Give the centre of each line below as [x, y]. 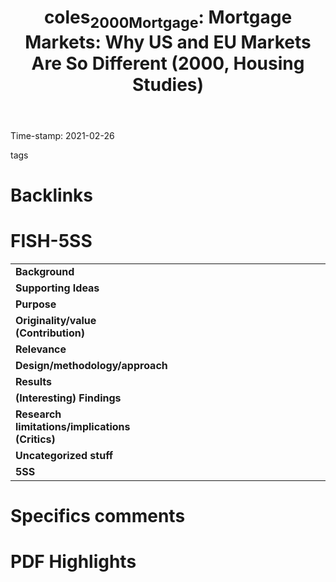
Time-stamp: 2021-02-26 [62, 135]
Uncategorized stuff [64, 455]
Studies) [168, 84]
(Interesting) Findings [68, 398]
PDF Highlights [73, 562]
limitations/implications [73, 426]
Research [38, 414]
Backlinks [52, 195]
